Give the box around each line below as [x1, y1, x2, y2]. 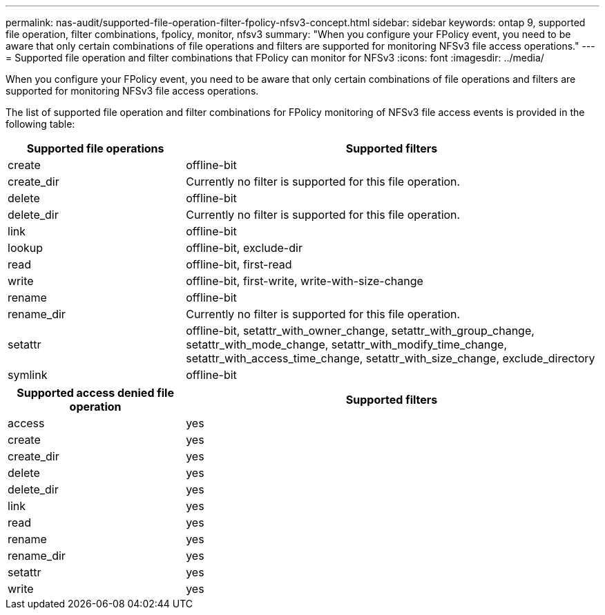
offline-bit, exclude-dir [186, 241, 302, 255]
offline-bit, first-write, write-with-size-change [186, 274, 423, 288]
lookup [8, 241, 44, 255]
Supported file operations [26, 141, 164, 155]
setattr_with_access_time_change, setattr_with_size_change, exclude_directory [186, 351, 595, 365]
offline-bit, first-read [186, 257, 292, 271]
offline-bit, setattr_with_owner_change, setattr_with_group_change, [186, 324, 535, 338]
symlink [8, 368, 48, 382]
